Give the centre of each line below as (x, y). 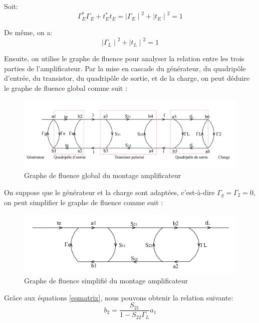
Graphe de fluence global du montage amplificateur (103, 175)
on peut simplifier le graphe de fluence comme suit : (84, 202)
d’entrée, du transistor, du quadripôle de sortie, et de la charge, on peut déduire (127, 78)
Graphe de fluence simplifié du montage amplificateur (106, 281)
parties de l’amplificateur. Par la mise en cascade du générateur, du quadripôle (125, 68)
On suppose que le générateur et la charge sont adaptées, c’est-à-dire (109, 192)
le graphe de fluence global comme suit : (66, 88)
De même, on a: (28, 32)
